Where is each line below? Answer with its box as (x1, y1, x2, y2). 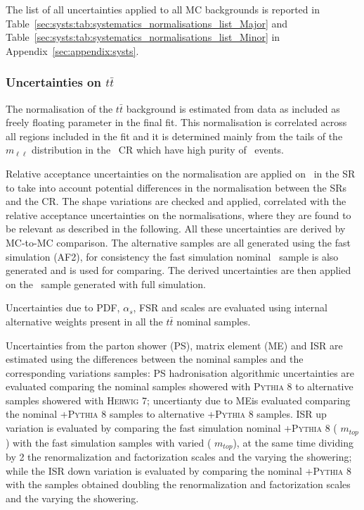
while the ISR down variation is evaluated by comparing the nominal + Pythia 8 (6, 463, 352, 478)
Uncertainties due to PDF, (6, 300, 120, 315)
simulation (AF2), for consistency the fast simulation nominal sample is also (6, 249, 339, 263)
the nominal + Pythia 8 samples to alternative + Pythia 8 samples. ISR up (6, 406, 327, 421)
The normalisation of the (6, 101, 113, 116)
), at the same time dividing (233, 435, 353, 449)
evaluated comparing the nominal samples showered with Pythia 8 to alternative (6, 379, 353, 394)
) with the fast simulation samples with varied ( (6, 435, 212, 449)
